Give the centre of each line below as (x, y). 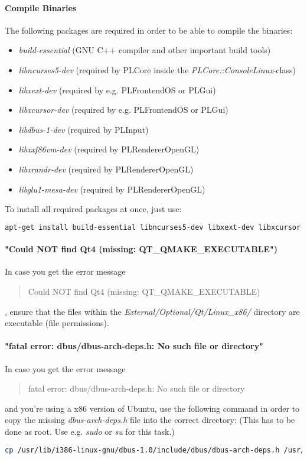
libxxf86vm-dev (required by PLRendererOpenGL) (109, 149)
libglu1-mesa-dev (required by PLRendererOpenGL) (112, 189)
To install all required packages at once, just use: (93, 209)
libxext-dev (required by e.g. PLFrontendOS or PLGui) (117, 89)
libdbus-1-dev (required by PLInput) (84, 129)
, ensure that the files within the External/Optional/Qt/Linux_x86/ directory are (152, 311)
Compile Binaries (41, 7)
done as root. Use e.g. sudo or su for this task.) (90, 431)
